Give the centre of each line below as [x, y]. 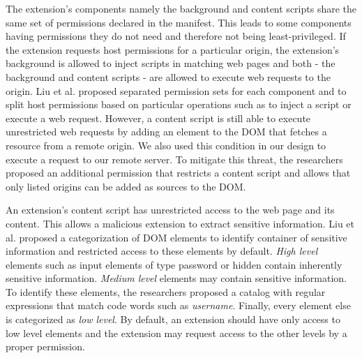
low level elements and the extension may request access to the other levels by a [176, 333]
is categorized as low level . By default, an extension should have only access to [173, 319]
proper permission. [45, 346]
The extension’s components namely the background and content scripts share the [181, 8]
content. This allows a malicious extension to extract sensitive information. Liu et [180, 223]
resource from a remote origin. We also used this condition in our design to [166, 145]
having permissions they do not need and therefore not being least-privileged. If [176, 36]
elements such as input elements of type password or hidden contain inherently [174, 264]
